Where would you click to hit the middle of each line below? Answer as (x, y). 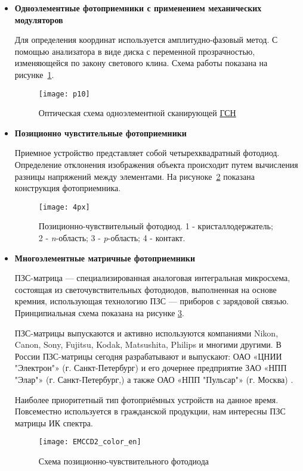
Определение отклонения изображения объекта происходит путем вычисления (156, 164)
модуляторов (39, 19)
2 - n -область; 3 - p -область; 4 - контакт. (112, 238)
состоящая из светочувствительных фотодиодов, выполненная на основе (146, 289)
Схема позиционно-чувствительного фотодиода (124, 461)
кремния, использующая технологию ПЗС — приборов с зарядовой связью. (151, 301)
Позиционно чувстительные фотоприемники (101, 132)
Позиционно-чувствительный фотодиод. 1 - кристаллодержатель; (156, 226)
